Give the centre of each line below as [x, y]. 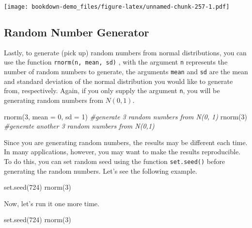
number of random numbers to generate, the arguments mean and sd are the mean [126, 72]
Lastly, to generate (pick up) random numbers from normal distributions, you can [125, 52]
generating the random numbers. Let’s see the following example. [101, 171]
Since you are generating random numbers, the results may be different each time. [126, 142]
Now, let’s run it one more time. [52, 203]
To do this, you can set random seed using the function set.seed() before [115, 161]
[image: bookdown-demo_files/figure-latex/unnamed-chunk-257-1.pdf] [117, 7]
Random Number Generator [77, 32]
